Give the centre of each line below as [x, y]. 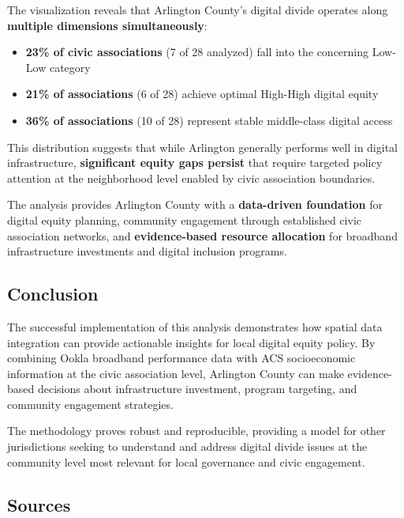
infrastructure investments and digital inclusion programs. [147, 251]
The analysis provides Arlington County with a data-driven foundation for [195, 204]
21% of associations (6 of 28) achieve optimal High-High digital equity [202, 94]
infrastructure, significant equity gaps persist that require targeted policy [195, 163]
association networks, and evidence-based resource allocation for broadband [202, 235]
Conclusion [53, 294]
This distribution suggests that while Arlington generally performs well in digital [202, 147]
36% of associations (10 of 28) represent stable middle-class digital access [209, 120]
